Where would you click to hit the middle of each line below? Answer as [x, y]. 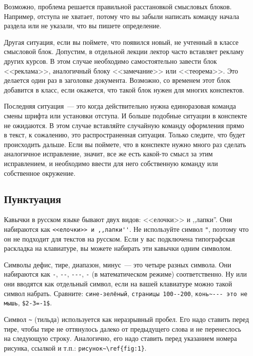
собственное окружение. [40, 173]
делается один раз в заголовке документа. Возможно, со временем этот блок [117, 80]
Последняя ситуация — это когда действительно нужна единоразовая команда [120, 106]
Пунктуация [33, 199]
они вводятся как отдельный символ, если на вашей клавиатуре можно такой [118, 283]
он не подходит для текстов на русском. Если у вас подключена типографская [119, 238]
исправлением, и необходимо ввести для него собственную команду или [111, 163]
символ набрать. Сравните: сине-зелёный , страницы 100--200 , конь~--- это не [126, 293]
